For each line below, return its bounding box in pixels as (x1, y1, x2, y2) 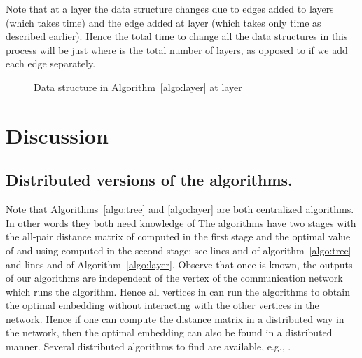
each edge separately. (6, 56, 96, 71)
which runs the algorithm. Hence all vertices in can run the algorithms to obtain (6, 284, 350, 298)
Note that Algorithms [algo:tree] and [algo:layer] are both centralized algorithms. (6, 202, 354, 216)
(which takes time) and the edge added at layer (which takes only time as (6, 15, 321, 29)
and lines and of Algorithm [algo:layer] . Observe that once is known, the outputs (6, 256, 353, 271)
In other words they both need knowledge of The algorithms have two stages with (6, 215, 356, 230)
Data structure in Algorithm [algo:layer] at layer (34, 79, 242, 94)
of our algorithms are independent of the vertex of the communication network (6, 270, 343, 285)
